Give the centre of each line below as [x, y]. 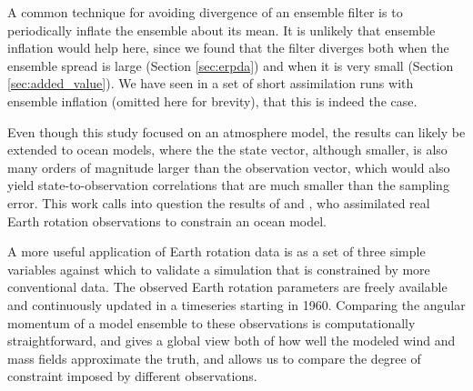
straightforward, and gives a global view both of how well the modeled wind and [231, 341]
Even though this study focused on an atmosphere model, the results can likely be [236, 131]
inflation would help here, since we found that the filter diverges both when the [228, 48]
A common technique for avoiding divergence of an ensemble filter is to [205, 12]
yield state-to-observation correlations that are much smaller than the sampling [228, 185]
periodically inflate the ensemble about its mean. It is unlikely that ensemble [221, 30]
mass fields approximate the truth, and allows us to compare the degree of [214, 358]
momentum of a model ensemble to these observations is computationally [211, 322]
